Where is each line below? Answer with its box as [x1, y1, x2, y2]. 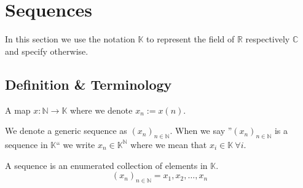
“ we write [56, 138, 95, 151]
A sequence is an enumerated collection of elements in [5, 159, 208, 171]
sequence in [5, 138, 48, 151]
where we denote [69, 103, 133, 116]
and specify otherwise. [5, 44, 89, 57]
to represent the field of [146, 33, 235, 45]
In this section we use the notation [5, 33, 135, 45]
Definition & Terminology [5, 74, 172, 93]
